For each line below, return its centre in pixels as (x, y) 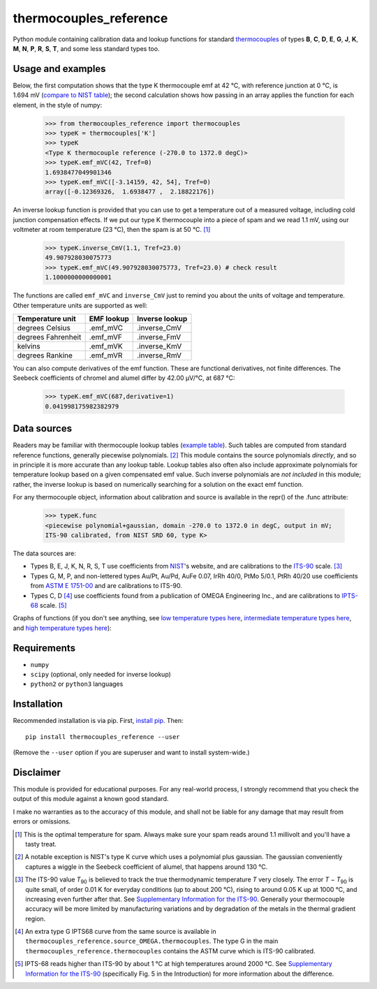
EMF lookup (109, 319)
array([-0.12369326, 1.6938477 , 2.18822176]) (130, 192)
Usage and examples (59, 69)
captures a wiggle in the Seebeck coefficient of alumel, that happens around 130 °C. (147, 867)
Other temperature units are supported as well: (80, 305)
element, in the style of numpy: (58, 105)
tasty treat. (41, 844)
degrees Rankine (45, 356)
